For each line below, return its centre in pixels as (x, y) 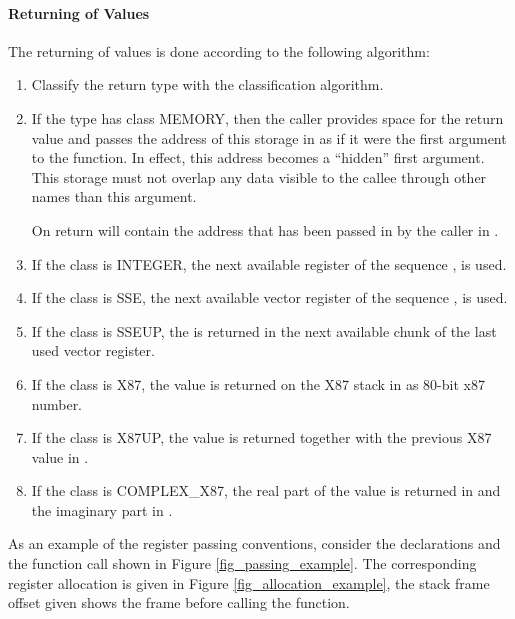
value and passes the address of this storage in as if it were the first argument (269, 137)
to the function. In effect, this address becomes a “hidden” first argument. (258, 157)
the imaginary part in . (102, 509)
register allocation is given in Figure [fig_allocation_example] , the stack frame (249, 582)
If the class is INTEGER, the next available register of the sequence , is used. (269, 263)
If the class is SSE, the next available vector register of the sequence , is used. (269, 297)
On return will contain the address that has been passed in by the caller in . (265, 229)
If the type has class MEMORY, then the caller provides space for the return (267, 117)
